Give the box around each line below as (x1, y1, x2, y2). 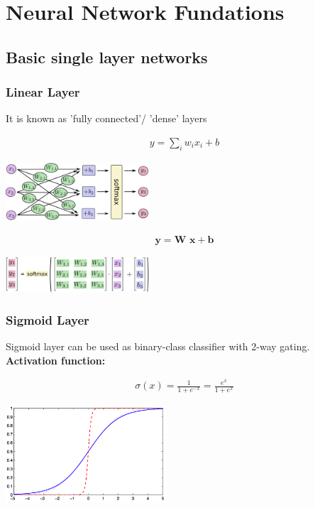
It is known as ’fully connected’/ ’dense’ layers (6, 111, 207, 126)
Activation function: (6, 352, 106, 367)
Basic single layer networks (6, 45, 208, 67)
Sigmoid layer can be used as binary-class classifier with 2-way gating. (6, 338, 310, 353)
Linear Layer (6, 83, 80, 101)
